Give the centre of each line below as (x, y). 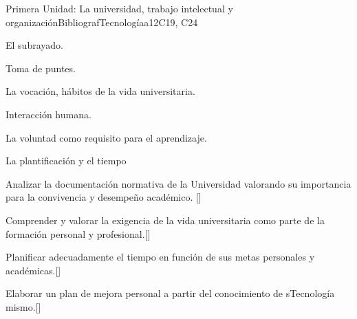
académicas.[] (33, 270)
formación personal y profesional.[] (78, 233)
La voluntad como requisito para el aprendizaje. (106, 137)
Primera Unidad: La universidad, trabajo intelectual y (119, 8)
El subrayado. (34, 45)
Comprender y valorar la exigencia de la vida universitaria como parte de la (165, 220)
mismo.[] (23, 306)
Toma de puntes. (41, 68)
